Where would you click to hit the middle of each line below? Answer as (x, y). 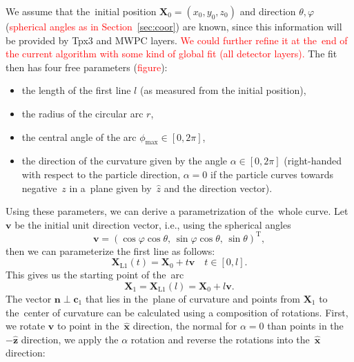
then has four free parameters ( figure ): (87, 67)
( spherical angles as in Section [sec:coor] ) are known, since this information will (174, 26)
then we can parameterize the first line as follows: (110, 250)
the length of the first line (76, 90)
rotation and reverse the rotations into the (220, 339)
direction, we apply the (70, 339)
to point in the (88, 326)
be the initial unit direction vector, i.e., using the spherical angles (153, 224)
